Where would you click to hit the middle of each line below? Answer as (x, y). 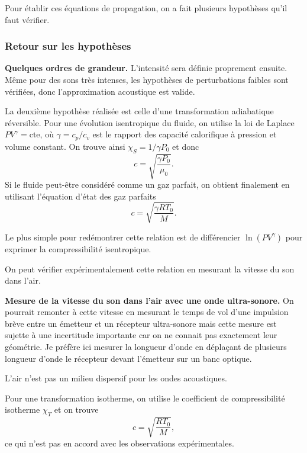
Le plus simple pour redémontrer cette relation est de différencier (123, 237)
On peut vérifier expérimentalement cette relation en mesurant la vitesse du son (150, 269)
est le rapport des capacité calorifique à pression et (185, 134)
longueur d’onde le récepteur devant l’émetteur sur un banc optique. (128, 358)
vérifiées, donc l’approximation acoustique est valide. (100, 91)
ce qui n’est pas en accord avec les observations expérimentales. (119, 443)
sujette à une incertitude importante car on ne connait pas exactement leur (141, 335)
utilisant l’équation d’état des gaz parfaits (80, 196)
